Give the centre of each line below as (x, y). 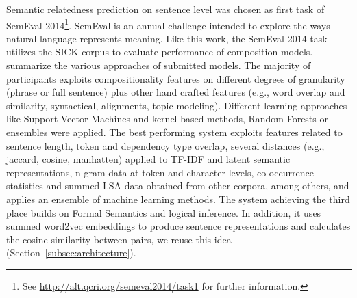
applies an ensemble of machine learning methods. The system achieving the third (178, 199)
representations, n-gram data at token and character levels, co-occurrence (160, 172)
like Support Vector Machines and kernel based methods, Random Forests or (167, 119)
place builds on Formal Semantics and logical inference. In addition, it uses (164, 212)
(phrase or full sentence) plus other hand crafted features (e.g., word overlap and (176, 92)
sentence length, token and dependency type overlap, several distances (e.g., (165, 145)
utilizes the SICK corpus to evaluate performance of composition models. (160, 52)
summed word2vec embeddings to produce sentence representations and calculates (178, 226)
